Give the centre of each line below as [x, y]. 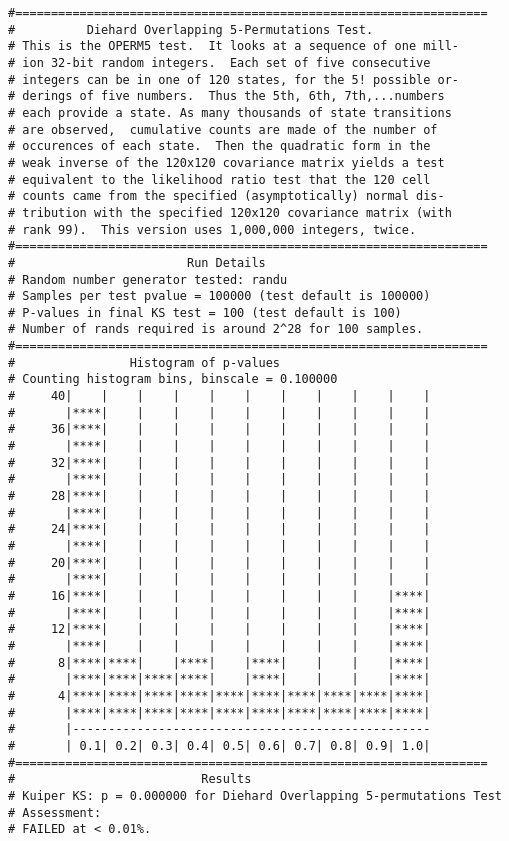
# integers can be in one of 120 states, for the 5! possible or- [234, 79]
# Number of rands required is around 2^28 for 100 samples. [216, 329]
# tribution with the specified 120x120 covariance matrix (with [230, 212]
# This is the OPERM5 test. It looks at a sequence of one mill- [234, 46]
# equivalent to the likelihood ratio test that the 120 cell [219, 179]
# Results [130, 779]
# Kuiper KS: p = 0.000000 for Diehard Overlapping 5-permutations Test [255, 795]
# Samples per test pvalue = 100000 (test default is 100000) [219, 296]
